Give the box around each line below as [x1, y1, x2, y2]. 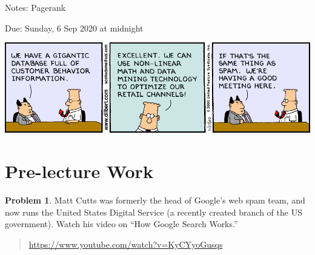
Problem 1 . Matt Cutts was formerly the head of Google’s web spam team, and [5, 194, 305, 207]
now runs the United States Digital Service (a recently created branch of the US [5, 205, 302, 218]
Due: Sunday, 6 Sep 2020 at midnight [5, 21, 144, 34]
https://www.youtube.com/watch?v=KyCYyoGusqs [28, 237, 223, 250]
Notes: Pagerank [5, 1, 66, 13]
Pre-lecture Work [5, 159, 153, 184]
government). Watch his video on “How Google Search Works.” [5, 217, 238, 230]
